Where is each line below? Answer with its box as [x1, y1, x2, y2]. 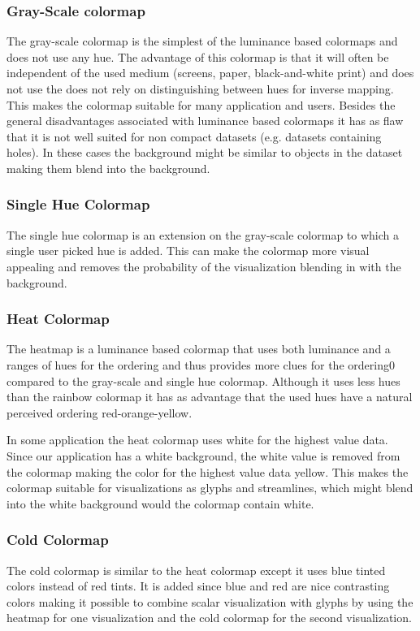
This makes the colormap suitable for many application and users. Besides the [6, 96, 396, 113]
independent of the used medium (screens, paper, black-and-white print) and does [6, 64, 414, 81]
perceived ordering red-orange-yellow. [6, 404, 193, 421]
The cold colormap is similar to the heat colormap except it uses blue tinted [6, 561, 386, 578]
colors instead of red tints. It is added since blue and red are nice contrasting [6, 577, 390, 594]
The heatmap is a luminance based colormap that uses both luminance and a [6, 340, 391, 357]
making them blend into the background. [6, 159, 210, 176]
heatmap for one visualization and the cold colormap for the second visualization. [6, 609, 412, 626]
